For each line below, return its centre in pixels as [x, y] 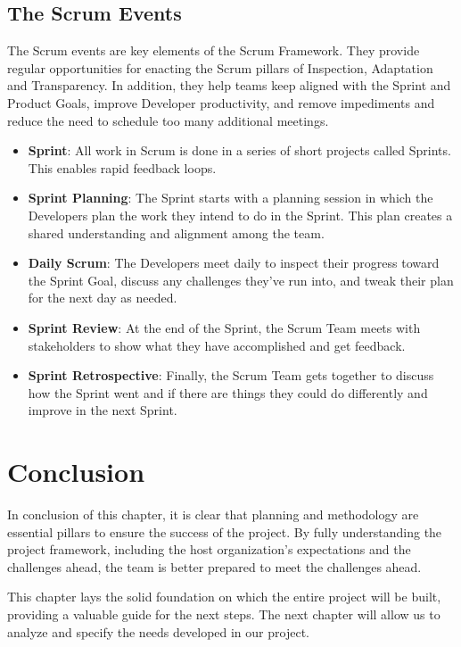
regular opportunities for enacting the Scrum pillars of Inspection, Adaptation [220, 67]
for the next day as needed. [103, 298]
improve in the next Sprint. [103, 410]
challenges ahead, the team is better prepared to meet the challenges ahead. [214, 566]
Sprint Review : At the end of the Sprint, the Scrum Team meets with [224, 327]
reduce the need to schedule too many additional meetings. [168, 120]
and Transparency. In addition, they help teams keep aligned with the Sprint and [229, 85]
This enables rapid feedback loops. [122, 167]
